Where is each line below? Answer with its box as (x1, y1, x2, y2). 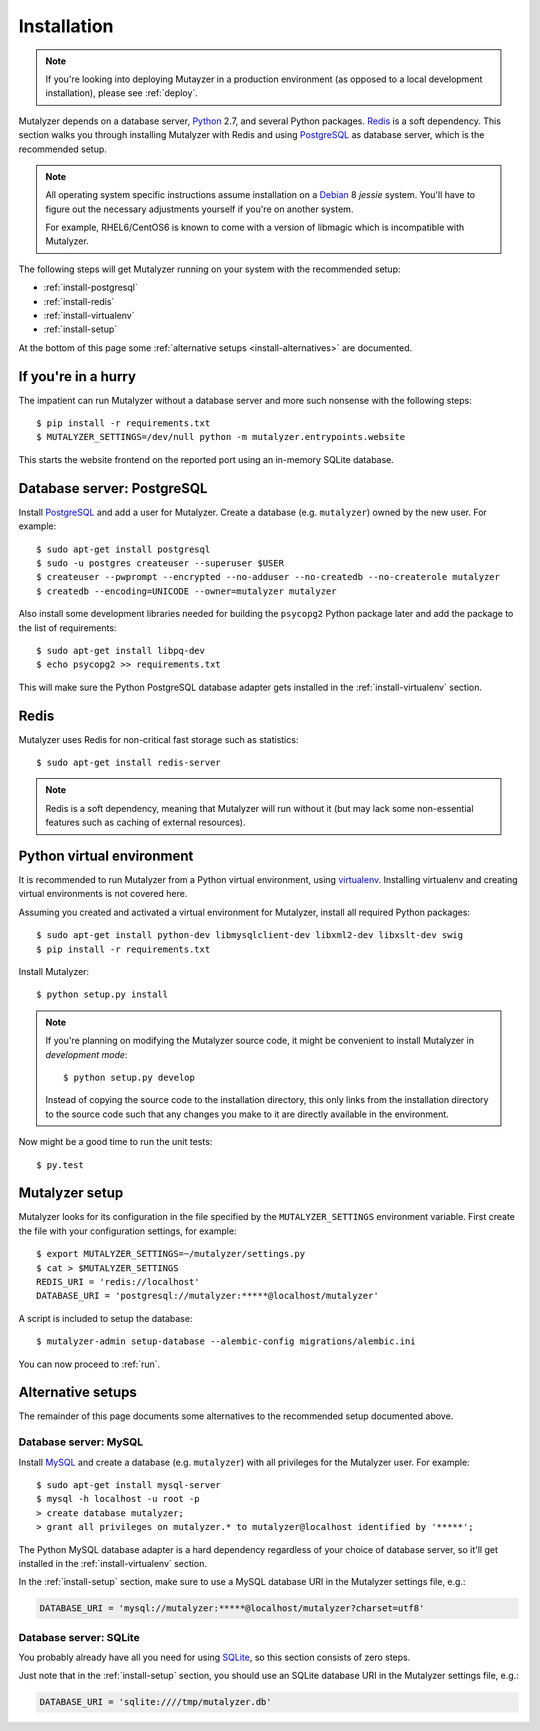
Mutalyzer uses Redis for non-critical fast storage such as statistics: (18, 733, 299, 745)
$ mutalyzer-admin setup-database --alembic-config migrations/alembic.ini (36, 1336, 416, 1347)
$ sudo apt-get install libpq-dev (36, 645, 205, 656)
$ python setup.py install (36, 989, 169, 1000)
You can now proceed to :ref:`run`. (18, 1358, 161, 1370)
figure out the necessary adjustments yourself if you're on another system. (45, 203, 354, 215)
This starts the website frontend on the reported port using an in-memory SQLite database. (18, 453, 395, 465)
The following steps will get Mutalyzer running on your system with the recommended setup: (18, 263, 401, 275)
